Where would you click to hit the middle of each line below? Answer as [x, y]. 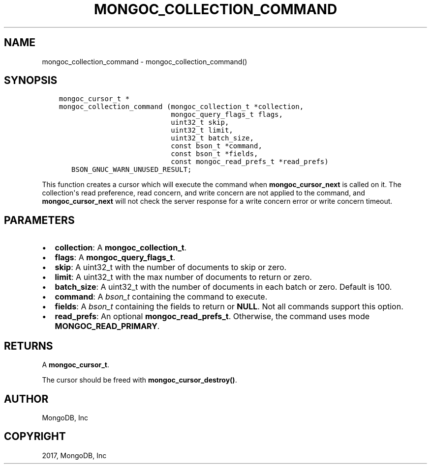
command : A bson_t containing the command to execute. [161, 297]
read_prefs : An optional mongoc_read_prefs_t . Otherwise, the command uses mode [212, 317]
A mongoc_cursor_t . [76, 365]
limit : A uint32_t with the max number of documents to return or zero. [183, 277]
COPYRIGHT [35, 437]
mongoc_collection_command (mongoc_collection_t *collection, [181, 107]
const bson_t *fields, [215, 154]
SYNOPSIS [31, 81]
